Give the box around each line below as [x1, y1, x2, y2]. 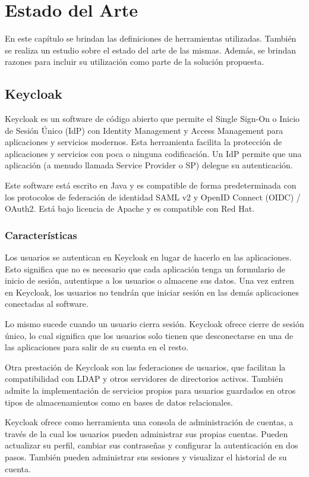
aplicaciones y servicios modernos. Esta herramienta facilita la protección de [5, 136, 282, 148]
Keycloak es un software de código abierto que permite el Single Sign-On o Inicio [5, 112, 300, 125]
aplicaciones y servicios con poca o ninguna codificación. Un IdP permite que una [5, 147, 302, 159]
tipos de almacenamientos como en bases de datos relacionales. [5, 396, 233, 408]
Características [5, 227, 77, 242]
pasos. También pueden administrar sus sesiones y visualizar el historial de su [5, 450, 287, 463]
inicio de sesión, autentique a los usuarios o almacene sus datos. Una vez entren [5, 274, 294, 287]
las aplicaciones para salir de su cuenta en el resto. [5, 341, 188, 353]
